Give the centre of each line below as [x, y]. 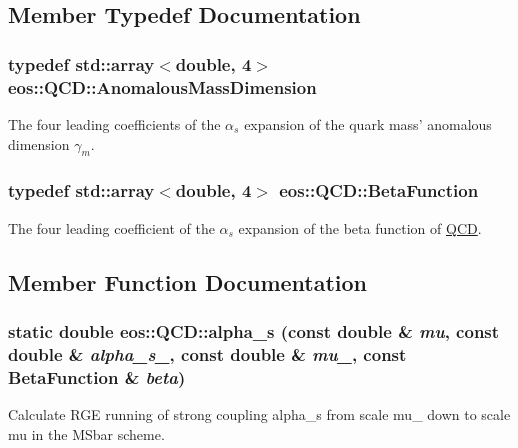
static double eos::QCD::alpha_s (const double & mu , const [254, 330]
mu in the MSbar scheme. [86, 433]
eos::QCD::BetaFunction [379, 190]
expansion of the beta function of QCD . [360, 227]
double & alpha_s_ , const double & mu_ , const [207, 353]
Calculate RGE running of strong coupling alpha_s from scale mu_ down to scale [259, 413]
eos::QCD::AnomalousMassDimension [162, 86]
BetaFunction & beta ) [97, 376]
